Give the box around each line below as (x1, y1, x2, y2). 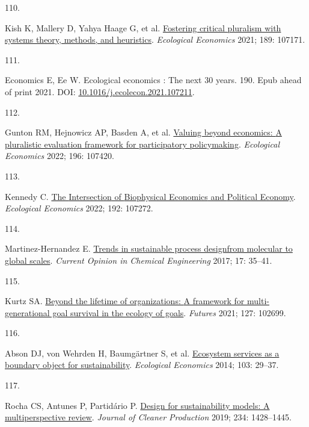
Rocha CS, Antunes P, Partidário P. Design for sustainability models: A (5, 399, 270, 411)
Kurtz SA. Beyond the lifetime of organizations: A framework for (5, 295, 245, 307)
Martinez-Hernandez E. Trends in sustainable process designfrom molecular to (5, 242, 293, 255)
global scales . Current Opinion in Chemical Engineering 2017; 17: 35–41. (5, 254, 272, 266)
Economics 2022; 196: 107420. (5, 149, 114, 162)
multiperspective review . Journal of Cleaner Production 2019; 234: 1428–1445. (5, 411, 292, 423)
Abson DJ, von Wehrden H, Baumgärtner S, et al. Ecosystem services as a (5, 346, 280, 359)
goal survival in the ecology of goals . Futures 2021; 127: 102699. (52, 306, 286, 319)
